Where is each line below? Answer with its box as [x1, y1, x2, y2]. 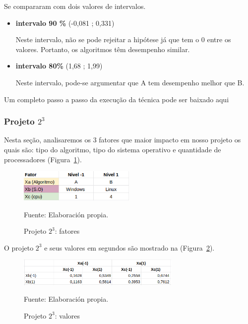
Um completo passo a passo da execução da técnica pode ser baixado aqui [4, 94, 229, 104]
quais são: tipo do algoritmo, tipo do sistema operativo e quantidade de [4, 144, 221, 154]
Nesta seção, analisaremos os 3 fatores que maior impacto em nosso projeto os [4, 134, 241, 145]
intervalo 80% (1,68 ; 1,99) [15, 61, 103, 71]
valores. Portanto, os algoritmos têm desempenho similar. [15, 44, 190, 54]
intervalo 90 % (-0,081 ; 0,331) [15, 17, 115, 28]
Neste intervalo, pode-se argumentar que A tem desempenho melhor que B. [15, 77, 245, 87]
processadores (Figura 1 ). [4, 154, 82, 164]
